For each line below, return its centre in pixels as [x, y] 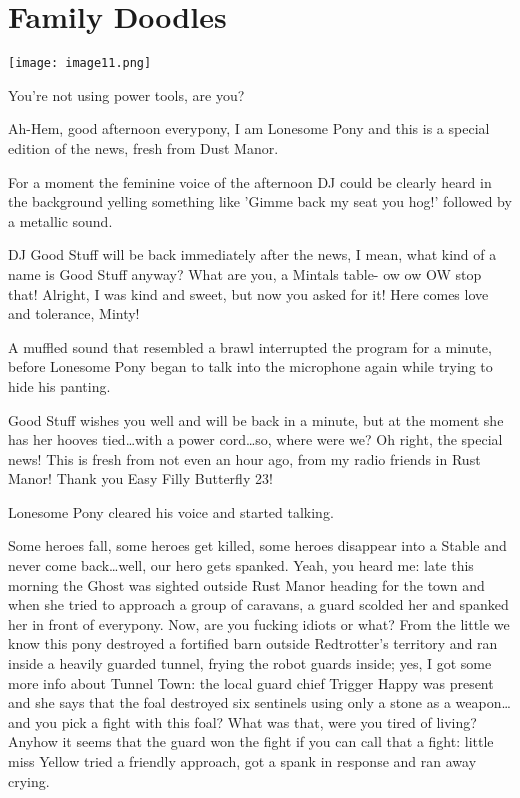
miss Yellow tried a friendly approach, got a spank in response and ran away [242, 761]
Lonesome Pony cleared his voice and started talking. [171, 511]
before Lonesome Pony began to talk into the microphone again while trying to [250, 366]
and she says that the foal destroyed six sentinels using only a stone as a [229, 702]
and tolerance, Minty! [74, 313]
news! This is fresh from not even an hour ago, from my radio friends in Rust [244, 458]
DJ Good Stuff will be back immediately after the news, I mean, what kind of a [252, 254]
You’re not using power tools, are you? [126, 94]
